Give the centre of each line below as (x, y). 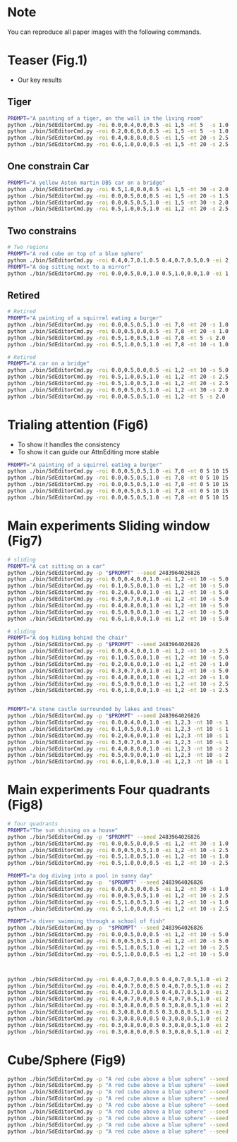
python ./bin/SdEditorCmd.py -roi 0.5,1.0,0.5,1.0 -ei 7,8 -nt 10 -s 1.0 (118, 344)
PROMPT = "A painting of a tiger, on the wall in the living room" (105, 118)
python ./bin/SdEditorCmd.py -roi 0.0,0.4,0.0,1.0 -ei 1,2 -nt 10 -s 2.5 (118, 651)
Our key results (39, 80)
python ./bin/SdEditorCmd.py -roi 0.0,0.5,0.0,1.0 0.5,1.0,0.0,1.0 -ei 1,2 (121, 273)
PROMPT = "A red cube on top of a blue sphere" (75, 254)
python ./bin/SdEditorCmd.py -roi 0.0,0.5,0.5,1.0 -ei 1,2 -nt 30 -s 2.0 (118, 390)
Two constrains (42, 231)
